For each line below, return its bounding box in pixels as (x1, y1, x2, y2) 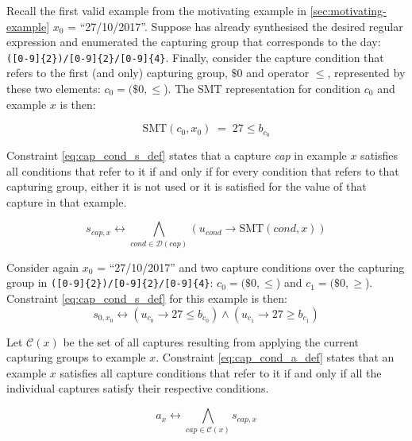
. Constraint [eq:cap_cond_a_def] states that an (156, 349, 395, 366)
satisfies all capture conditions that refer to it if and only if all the (60, 364, 382, 381)
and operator (246, 64, 310, 81)
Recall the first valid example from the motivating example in (6, 2, 306, 18)
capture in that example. (6, 193, 127, 210)
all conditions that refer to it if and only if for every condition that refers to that (6, 162, 399, 179)
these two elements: (6, 80, 101, 97)
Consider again (6, 258, 79, 275)
